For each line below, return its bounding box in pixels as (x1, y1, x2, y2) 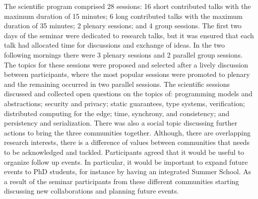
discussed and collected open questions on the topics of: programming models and (4, 88, 253, 99)
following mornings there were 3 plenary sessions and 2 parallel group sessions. (4, 49, 243, 60)
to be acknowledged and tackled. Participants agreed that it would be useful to (4, 146, 244, 157)
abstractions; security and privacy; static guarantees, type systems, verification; (4, 98, 245, 108)
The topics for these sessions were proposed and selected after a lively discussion (4, 59, 249, 69)
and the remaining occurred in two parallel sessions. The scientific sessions (4, 78, 230, 89)
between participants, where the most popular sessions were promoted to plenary (4, 69, 250, 79)
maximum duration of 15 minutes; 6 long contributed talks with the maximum (4, 10, 243, 21)
